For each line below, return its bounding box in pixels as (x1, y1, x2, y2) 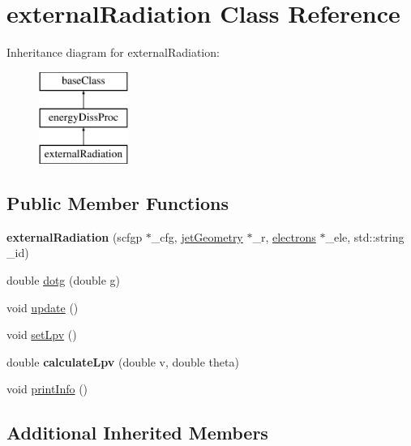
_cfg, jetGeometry (151, 228, 243, 245)
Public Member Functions (6, 191, 229, 216)
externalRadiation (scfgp (6, 228, 143, 245)
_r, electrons (252, 228, 316, 245)
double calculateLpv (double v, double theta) (6, 353, 239, 370)
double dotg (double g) (6, 272, 121, 289)
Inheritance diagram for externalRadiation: (6, 44, 220, 61)
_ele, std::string (325, 228, 405, 245)
